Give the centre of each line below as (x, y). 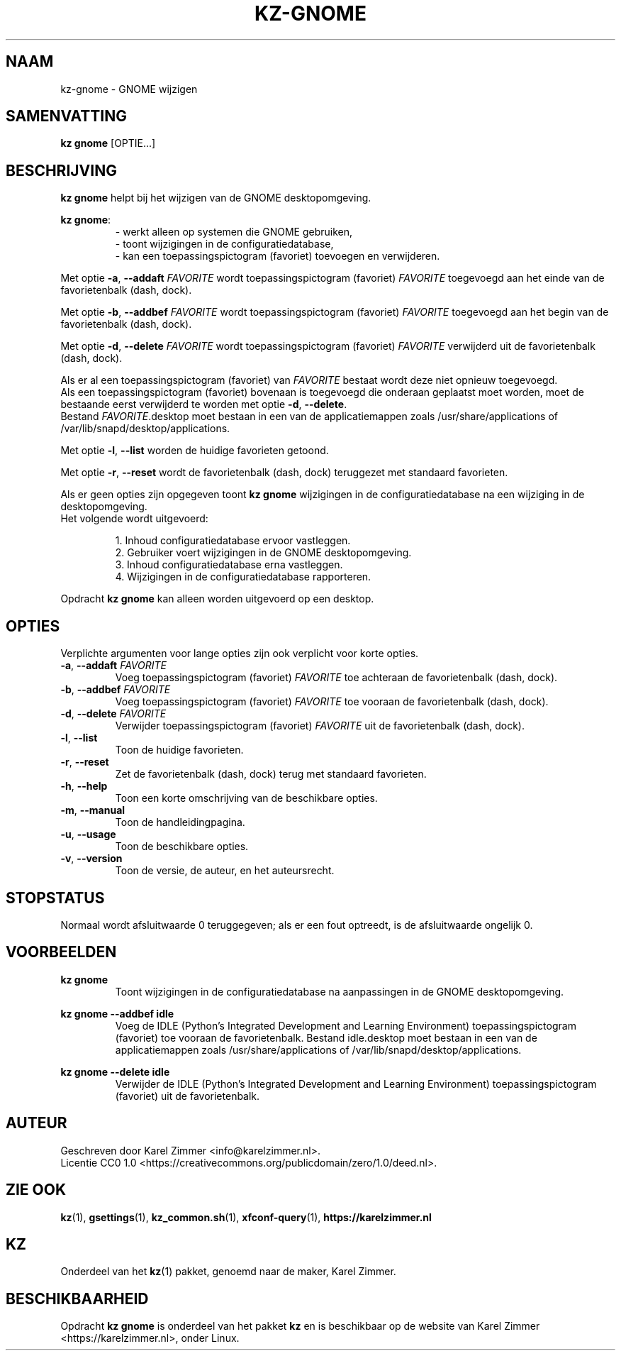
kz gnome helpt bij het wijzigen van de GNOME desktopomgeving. (216, 198)
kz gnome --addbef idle (117, 1013)
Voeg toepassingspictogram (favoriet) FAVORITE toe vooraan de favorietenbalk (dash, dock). (332, 702)
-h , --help (84, 786)
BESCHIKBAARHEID (77, 1299)
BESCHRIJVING (61, 170)
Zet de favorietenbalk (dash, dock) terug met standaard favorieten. (271, 774)
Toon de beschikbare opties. (182, 847)
